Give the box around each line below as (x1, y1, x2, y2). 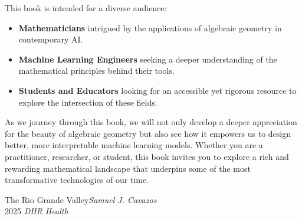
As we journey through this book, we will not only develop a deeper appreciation (5, 116, 297, 128)
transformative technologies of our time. (5, 174, 149, 186)
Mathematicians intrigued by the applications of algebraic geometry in (18, 21, 282, 34)
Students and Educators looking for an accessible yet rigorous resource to (18, 84, 297, 96)
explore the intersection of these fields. (18, 96, 157, 108)
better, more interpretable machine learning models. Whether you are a (5, 139, 263, 151)
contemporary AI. (18, 33, 83, 45)
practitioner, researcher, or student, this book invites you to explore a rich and (5, 150, 289, 162)
